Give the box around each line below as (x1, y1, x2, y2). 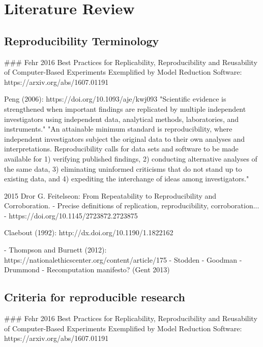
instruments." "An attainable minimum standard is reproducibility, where (4, 123, 232, 134)
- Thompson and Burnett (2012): (4, 244, 107, 255)
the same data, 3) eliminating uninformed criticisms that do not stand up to (4, 163, 242, 174)
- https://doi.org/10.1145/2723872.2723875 (4, 210, 138, 220)
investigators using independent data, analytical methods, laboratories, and (4, 113, 239, 124)
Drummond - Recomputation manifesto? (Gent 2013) (4, 264, 170, 275)
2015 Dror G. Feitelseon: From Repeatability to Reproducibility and (4, 190, 217, 201)
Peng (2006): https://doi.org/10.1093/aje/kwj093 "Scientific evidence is (4, 93, 226, 104)
